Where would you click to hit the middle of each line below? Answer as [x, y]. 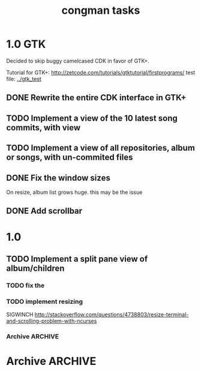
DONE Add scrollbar [44, 211]
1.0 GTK [26, 44]
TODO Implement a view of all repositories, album [100, 148]
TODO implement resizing [44, 301]
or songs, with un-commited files [70, 158]
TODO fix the [25, 285]
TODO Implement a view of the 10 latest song [92, 118]
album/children [35, 268]
